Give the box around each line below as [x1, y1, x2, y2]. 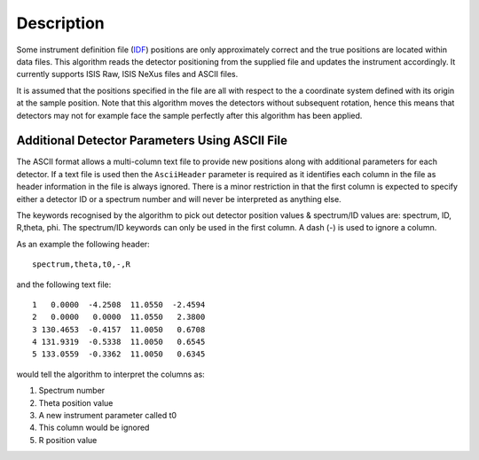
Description [16, 13, 106, 33]
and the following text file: [16, 279, 112, 290]
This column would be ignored [38, 422, 150, 433]
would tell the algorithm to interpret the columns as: [16, 369, 206, 379]
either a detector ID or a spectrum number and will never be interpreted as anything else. [16, 193, 342, 204]
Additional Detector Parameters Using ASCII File [16, 133, 288, 148]
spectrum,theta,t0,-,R [32, 260, 131, 269]
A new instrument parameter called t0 [38, 410, 177, 421]
